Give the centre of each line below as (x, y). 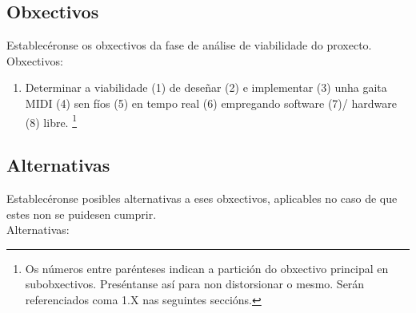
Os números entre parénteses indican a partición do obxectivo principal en (207, 268)
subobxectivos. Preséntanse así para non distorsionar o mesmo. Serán (195, 284)
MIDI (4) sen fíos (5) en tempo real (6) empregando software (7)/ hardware (211, 103)
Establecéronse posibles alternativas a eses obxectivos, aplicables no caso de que (202, 198)
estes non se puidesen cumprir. (82, 214)
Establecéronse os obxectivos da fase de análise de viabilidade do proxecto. (189, 45)
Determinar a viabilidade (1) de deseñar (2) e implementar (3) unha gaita (206, 87)
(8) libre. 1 (51, 121)
